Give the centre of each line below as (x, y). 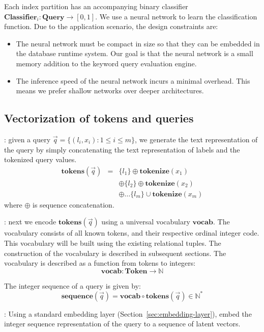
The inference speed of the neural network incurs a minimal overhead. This (133, 80)
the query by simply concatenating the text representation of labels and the (122, 149)
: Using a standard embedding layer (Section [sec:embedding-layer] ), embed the (128, 313)
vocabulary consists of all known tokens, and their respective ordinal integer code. (132, 233)
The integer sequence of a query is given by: (72, 285)
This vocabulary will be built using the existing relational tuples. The (113, 243)
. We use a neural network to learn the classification (176, 16)
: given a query (27, 139)
